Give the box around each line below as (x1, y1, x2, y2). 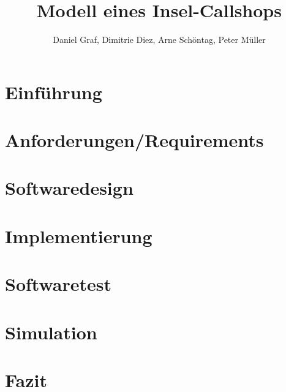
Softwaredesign (5, 175, 134, 200)
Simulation (5, 319, 97, 344)
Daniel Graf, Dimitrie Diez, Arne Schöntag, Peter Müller (53, 33, 266, 46)
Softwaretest (5, 271, 111, 296)
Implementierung (5, 223, 152, 248)
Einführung (5, 79, 102, 104)
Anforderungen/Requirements (5, 127, 264, 153)
